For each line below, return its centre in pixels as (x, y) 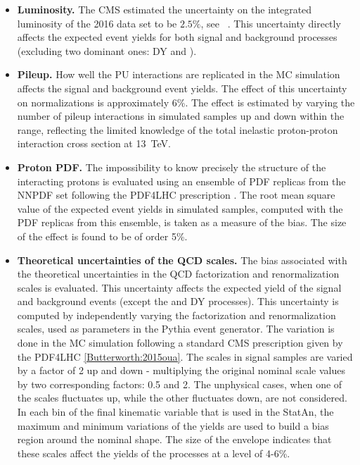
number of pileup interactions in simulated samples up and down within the (181, 116)
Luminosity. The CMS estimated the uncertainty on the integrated (165, 9)
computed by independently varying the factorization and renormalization (176, 315)
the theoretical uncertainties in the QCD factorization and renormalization (178, 274)
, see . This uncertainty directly (271, 23)
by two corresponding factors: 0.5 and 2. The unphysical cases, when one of (180, 384)
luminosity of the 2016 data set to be (97, 23)
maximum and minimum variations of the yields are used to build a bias (173, 425)
